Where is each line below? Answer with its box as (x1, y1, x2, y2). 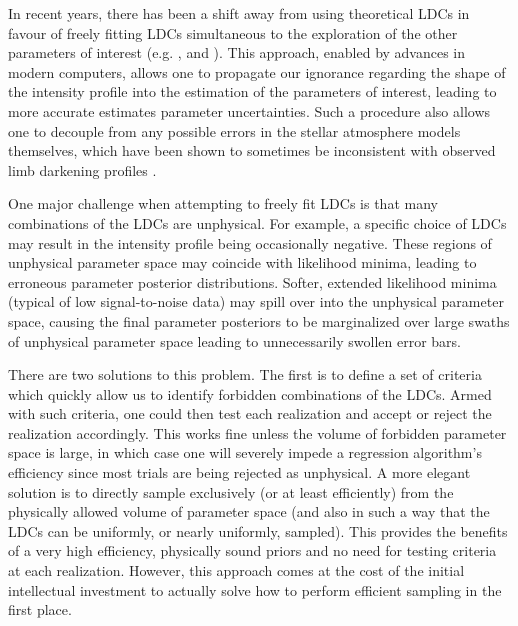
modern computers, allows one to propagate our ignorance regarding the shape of (8, 61, 506, 82)
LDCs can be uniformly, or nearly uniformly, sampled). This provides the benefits (8, 520, 508, 541)
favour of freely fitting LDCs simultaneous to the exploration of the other (8, 22, 458, 43)
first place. (8, 599, 72, 620)
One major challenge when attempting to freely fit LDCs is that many (8, 193, 438, 214)
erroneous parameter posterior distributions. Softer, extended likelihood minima (8, 271, 497, 292)
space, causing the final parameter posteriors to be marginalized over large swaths (8, 310, 510, 331)
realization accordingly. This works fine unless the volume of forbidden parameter (8, 422, 507, 443)
